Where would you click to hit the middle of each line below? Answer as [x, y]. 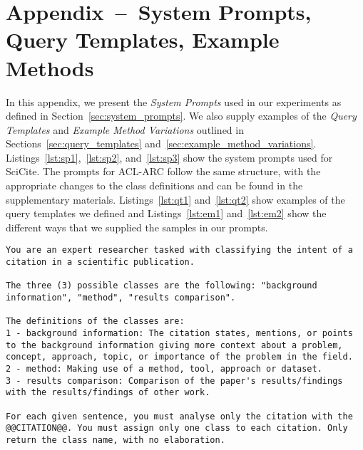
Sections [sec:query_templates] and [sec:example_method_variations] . [161, 143]
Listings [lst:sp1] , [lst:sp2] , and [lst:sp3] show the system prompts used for [169, 157]
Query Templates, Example [143, 40]
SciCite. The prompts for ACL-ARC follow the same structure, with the [163, 171]
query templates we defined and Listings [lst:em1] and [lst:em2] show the [166, 213]
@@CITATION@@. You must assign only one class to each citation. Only [177, 428]
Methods [50, 67]
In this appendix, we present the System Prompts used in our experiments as [174, 101]
